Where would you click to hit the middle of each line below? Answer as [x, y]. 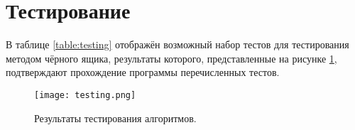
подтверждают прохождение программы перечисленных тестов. [143, 72]
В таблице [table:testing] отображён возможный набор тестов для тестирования [177, 44]
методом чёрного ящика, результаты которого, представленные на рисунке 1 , [171, 58]
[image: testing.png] [85, 95]
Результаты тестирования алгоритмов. [115, 118]
